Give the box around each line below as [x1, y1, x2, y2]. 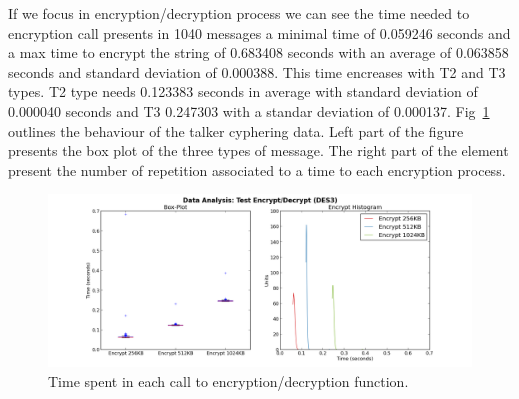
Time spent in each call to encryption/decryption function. [48, 371, 409, 392]
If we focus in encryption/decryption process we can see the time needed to [8, 3, 470, 23]
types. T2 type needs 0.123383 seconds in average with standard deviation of [8, 81, 478, 102]
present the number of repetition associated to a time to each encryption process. [8, 159, 506, 180]
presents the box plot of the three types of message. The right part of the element [8, 140, 509, 161]
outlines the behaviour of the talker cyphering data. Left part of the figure [8, 120, 464, 141]
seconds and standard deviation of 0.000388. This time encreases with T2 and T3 [8, 61, 506, 82]
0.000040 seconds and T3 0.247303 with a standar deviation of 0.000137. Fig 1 [8, 100, 490, 121]
